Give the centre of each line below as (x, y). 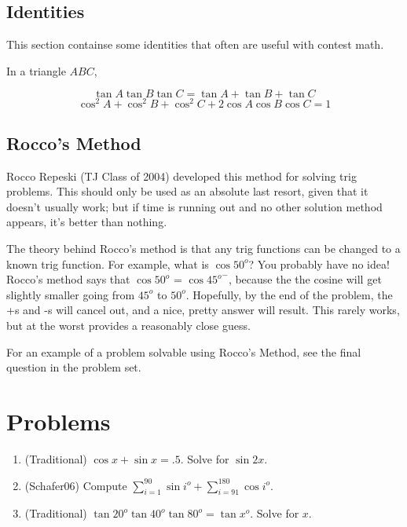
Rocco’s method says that (68, 279)
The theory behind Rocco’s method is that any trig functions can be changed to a (203, 249)
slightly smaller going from (71, 294)
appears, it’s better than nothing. (87, 222)
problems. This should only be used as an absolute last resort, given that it (187, 191)
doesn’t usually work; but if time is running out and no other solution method (194, 206)
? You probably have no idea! (319, 263)
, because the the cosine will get (305, 279)
